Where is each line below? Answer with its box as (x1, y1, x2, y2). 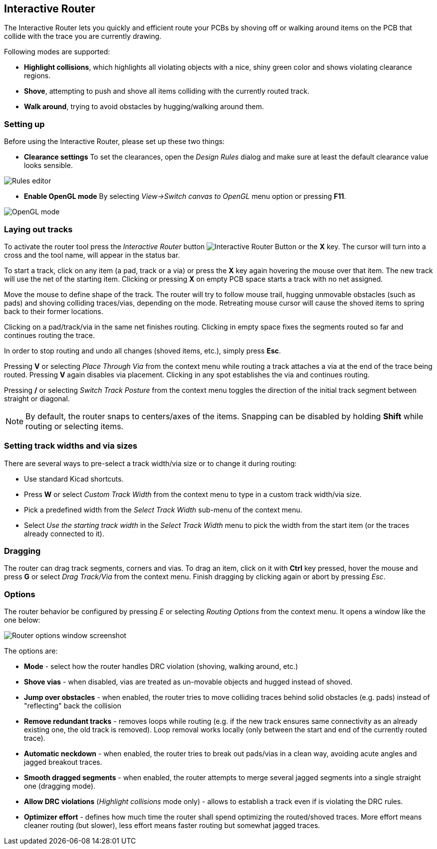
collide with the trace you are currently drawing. (4, 32, 162, 41)
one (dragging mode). (24, 782, 96, 791)
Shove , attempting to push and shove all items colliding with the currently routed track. (24, 87, 310, 96)
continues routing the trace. (4, 331, 95, 340)
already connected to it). (24, 529, 104, 538)
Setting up (4, 119, 45, 129)
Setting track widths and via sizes (4, 441, 138, 451)
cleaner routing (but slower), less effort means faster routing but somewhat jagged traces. (24, 821, 320, 830)
